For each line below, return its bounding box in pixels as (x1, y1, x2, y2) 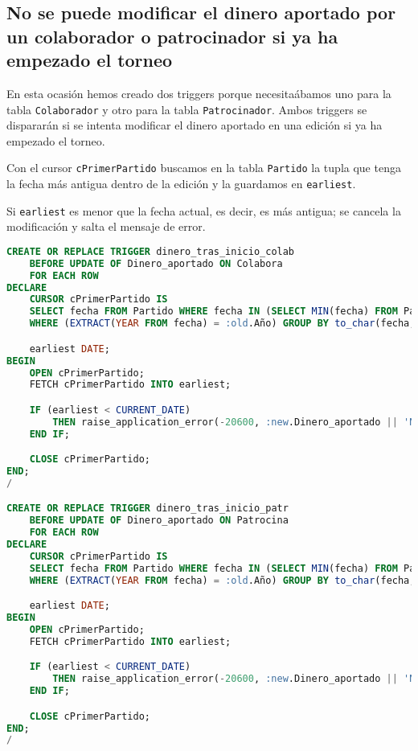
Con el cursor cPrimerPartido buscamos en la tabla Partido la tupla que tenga (6, 159, 401, 176)
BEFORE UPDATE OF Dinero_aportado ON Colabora (29, 257, 283, 269)
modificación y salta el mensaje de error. (6, 218, 206, 235)
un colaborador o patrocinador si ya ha (6, 23, 338, 48)
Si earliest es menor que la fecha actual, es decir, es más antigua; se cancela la (6, 202, 401, 219)
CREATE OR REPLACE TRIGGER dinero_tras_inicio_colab (6, 245, 295, 257)
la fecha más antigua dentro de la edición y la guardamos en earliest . (6, 175, 356, 192)
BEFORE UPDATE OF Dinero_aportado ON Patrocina (29, 515, 289, 527)
